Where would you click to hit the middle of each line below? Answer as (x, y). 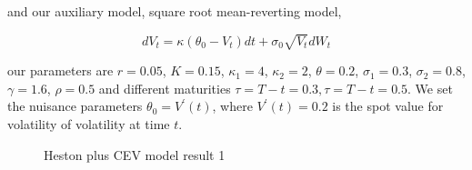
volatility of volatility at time (89, 123)
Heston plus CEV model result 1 (135, 154)
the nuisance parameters (75, 106)
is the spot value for (388, 106)
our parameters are (60, 70)
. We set (430, 88)
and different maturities (165, 88)
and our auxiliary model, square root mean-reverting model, (175, 11)
